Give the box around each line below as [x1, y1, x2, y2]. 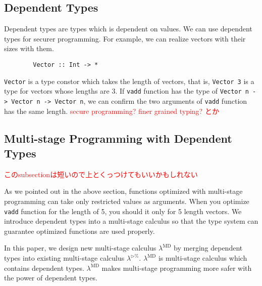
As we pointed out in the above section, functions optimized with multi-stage [4, 186, 243, 196]
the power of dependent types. [4, 272, 97, 283]
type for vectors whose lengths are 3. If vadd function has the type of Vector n [4, 86, 249, 96]
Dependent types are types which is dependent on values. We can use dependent [4, 23, 252, 34]
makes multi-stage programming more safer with [101, 262, 252, 273]
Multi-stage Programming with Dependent [4, 130, 232, 146]
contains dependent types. [4, 262, 84, 273]
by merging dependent [174, 242, 243, 253]
